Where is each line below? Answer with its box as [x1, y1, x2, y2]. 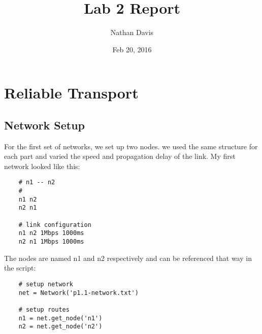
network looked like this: [4, 160, 80, 171]
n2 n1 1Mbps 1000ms [18, 238, 84, 246]
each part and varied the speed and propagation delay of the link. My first [4, 151, 236, 161]
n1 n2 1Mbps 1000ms [18, 229, 84, 237]
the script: [4, 262, 36, 273]
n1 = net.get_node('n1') [18, 314, 103, 322]
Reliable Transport [4, 82, 139, 103]
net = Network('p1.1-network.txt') [18, 289, 139, 296]
